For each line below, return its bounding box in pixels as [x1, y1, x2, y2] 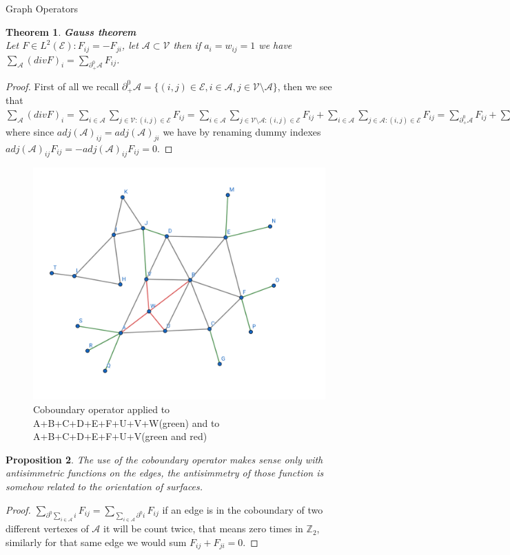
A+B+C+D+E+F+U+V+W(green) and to [33, 415, 220, 430]
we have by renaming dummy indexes [163, 124, 321, 138]
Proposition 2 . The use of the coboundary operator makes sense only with [6, 452, 323, 466]
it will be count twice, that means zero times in [103, 521, 303, 536]
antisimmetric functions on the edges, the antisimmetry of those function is [6, 465, 324, 480]
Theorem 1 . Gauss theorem [6, 24, 136, 39]
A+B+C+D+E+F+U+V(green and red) [33, 429, 207, 443]
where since [6, 124, 54, 138]
